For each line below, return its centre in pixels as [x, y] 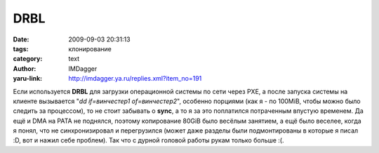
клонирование [90, 48]
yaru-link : [27, 79]
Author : [25, 68]
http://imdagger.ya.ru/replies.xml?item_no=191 [135, 79]
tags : [21, 48]
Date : [21, 39]
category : [28, 59]
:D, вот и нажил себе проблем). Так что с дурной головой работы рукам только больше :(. [148, 140]
